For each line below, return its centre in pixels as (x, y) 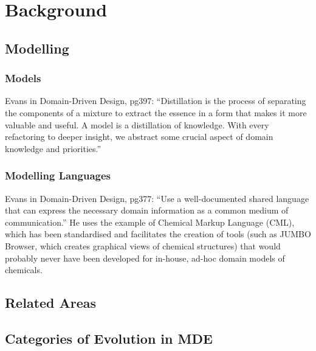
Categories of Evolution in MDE (109, 338)
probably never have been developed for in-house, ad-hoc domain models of (145, 258)
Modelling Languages (58, 175)
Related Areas (51, 303)
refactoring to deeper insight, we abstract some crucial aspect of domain (139, 137)
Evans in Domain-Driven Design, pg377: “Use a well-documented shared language (157, 198)
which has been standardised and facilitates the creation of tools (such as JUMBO (158, 234)
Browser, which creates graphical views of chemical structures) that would (143, 245)
